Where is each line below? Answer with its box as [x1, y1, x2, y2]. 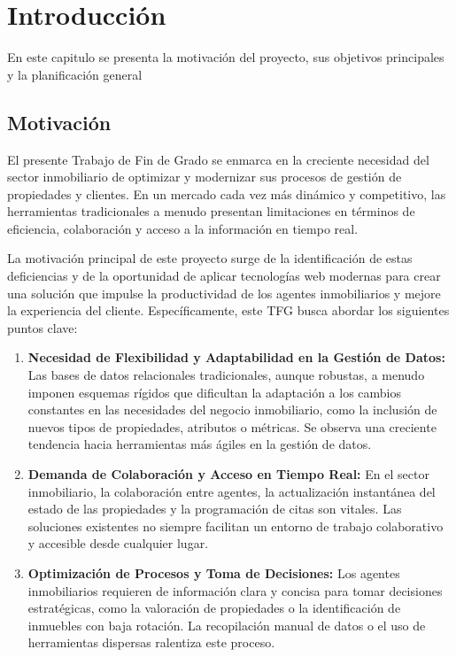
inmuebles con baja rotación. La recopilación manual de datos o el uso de [27, 615, 426, 634]
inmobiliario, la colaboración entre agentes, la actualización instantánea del [27, 482, 436, 500]
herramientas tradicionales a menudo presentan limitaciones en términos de [7, 202, 415, 220]
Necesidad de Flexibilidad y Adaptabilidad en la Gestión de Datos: [27, 348, 445, 367]
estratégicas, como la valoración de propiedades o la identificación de [27, 599, 401, 617]
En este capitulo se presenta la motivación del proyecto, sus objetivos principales [7, 48, 444, 66]
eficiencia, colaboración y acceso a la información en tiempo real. [7, 219, 359, 237]
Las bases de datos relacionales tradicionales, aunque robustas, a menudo [27, 366, 425, 384]
